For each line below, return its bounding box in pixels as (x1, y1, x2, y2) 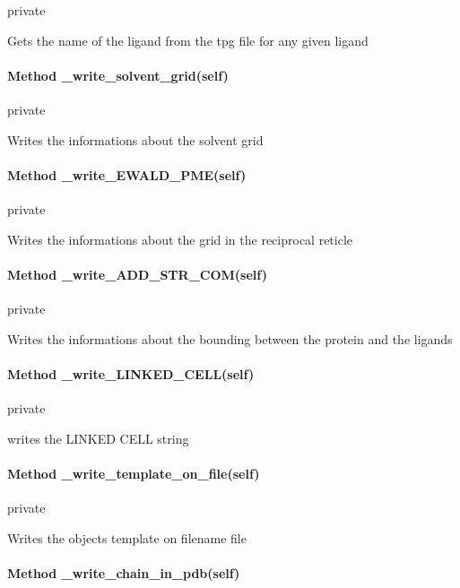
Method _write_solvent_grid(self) (7, 65, 229, 84)
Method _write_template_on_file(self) (7, 463, 260, 482)
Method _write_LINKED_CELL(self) (7, 364, 255, 383)
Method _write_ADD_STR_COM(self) (7, 264, 267, 283)
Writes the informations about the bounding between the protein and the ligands (7, 329, 453, 348)
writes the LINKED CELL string (7, 428, 189, 447)
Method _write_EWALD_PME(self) (7, 165, 247, 184)
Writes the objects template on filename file (7, 528, 247, 547)
